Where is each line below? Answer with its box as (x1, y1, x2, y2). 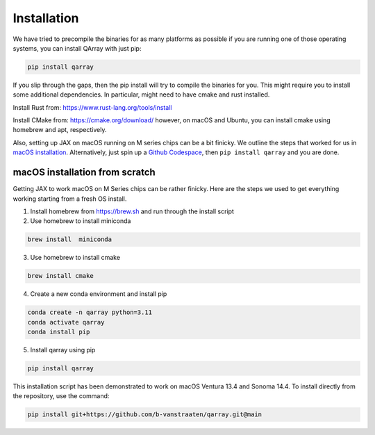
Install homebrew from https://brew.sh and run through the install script (30, 207, 234, 215)
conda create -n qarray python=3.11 (27, 309, 153, 316)
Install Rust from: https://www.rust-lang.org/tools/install (12, 103, 172, 111)
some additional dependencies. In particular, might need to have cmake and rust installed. (12, 90, 270, 99)
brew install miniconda (27, 236, 112, 243)
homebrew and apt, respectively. (12, 126, 107, 134)
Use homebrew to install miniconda (30, 217, 131, 225)
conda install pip (27, 328, 90, 336)
